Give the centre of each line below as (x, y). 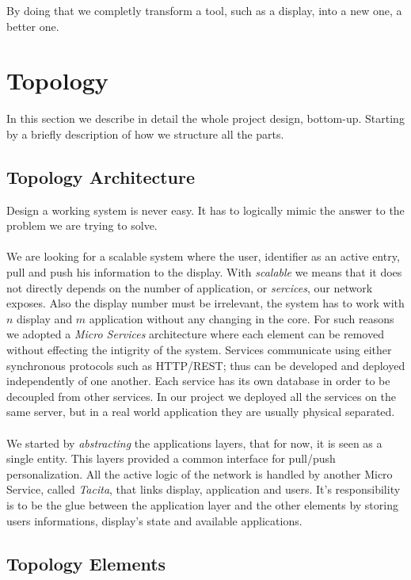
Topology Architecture (101, 176)
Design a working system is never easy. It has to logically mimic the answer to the (205, 210)
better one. (33, 26)
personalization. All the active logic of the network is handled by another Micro (200, 473)
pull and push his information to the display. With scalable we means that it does (204, 272)
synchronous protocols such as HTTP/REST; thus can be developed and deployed (206, 365)
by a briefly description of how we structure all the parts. (145, 134)
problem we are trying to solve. (82, 225)
